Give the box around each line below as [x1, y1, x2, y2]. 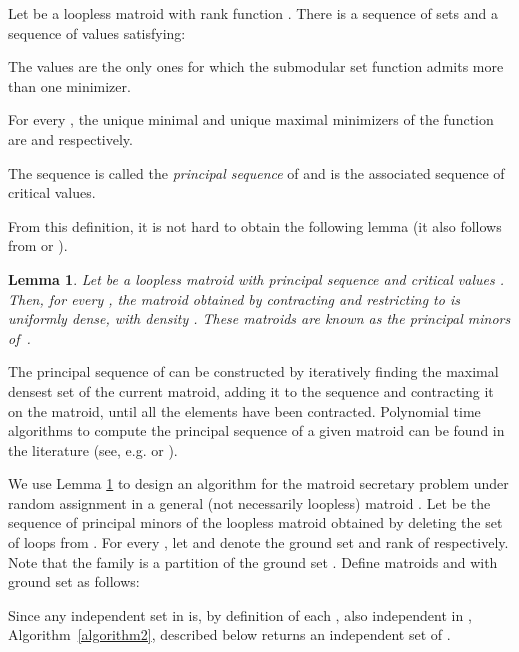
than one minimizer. [8, 75, 131, 96]
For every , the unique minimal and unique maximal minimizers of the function [8, 109, 494, 130]
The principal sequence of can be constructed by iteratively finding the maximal [8, 361, 499, 382]
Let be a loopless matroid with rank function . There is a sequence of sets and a [8, 3, 498, 23]
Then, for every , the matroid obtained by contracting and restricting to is [8, 288, 460, 309]
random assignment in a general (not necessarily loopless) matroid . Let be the [8, 492, 491, 513]
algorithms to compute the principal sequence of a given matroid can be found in [8, 420, 505, 441]
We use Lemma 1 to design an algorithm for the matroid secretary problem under [8, 473, 509, 494]
